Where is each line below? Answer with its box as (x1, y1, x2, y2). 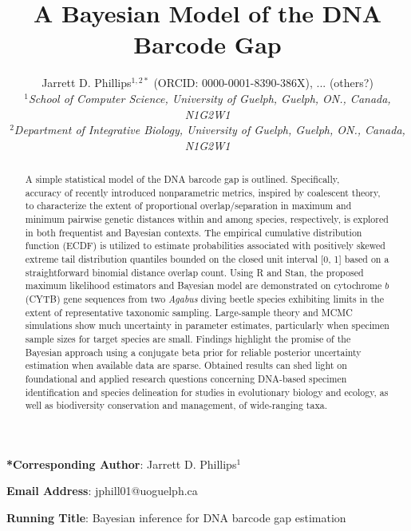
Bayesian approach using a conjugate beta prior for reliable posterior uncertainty (25, 345, 362, 359)
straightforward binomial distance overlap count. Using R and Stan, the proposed (25, 265, 364, 279)
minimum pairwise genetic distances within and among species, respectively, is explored (25, 212, 389, 226)
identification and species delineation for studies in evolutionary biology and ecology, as (25, 385, 389, 398)
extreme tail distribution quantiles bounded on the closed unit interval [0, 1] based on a (25, 252, 389, 266)
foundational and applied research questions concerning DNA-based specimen (25, 371, 347, 385)
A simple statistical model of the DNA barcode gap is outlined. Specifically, (25, 172, 340, 186)
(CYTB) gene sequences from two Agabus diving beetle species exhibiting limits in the (25, 291, 384, 305)
